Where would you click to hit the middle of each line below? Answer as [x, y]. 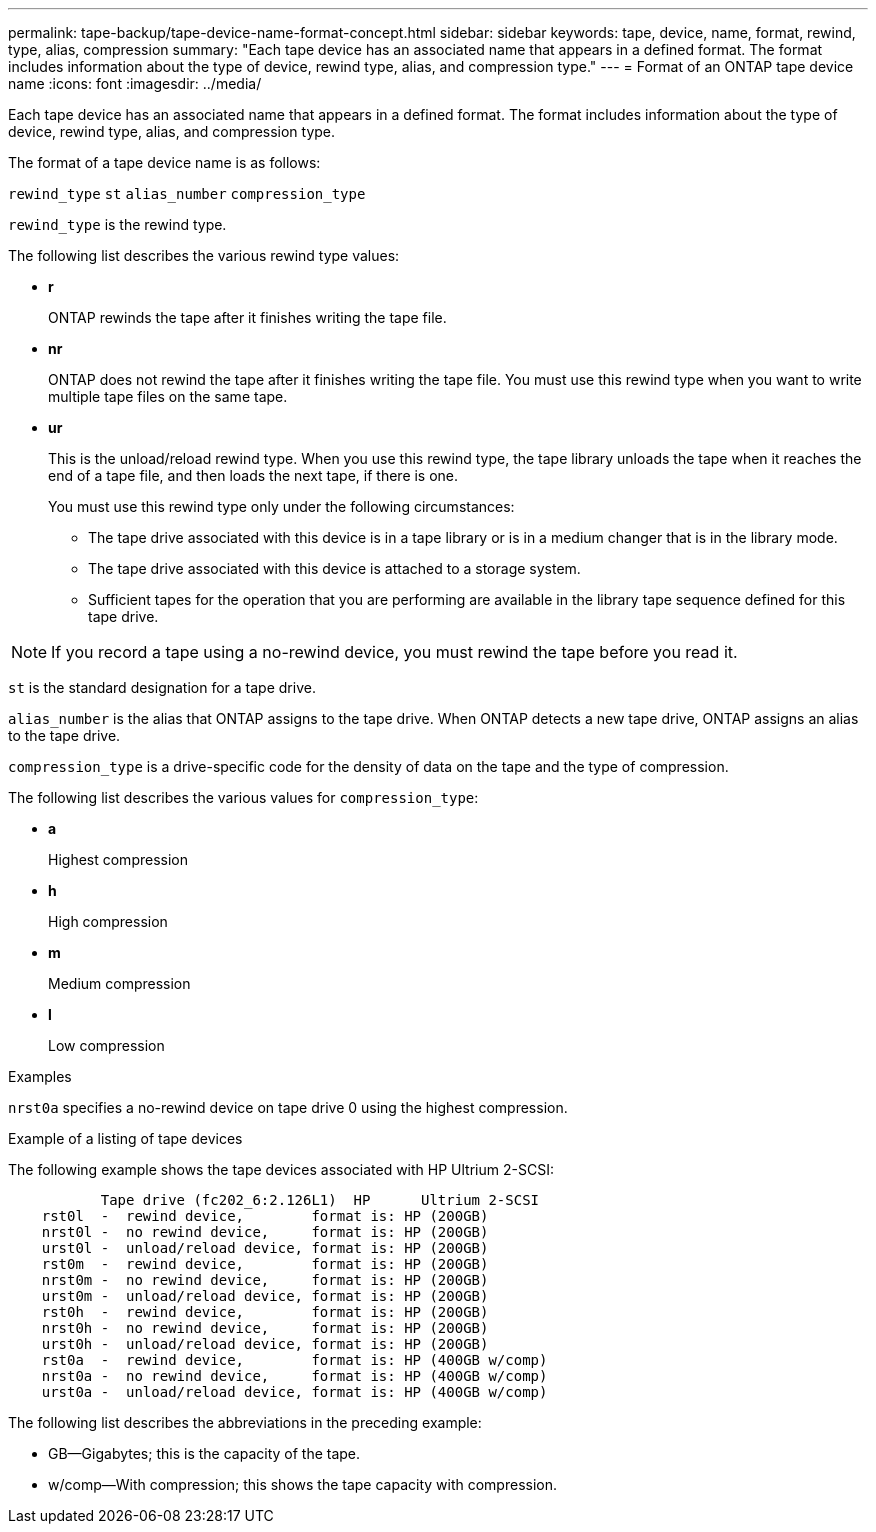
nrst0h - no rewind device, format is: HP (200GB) [265, 1328]
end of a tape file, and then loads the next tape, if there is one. [253, 475]
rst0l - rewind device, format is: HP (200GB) [265, 1216]
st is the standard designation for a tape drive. [162, 687]
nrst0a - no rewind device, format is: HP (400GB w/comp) [294, 1376]
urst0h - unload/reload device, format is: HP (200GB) [265, 1344]
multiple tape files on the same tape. [168, 396]
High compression [108, 921]
